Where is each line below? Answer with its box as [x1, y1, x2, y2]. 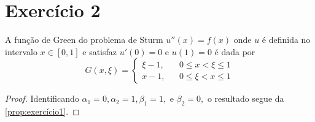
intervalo [5, 45, 37, 58]
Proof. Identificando [5, 92, 79, 105]
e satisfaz [82, 45, 117, 58]
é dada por [214, 45, 255, 58]
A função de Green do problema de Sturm [5, 33, 163, 46]
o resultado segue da [207, 92, 284, 105]
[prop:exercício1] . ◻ [5, 105, 80, 118]
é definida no [262, 33, 311, 46]
